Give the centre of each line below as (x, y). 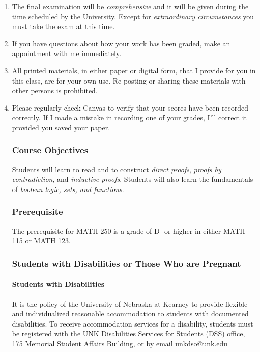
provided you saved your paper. (61, 127)
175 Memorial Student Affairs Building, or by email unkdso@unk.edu (120, 343)
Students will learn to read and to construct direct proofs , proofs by (117, 169)
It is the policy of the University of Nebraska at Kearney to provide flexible (130, 303)
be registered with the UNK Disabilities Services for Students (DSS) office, (128, 333)
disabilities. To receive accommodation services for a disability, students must (133, 323)
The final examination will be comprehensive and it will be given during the (130, 6)
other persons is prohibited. (55, 90)
